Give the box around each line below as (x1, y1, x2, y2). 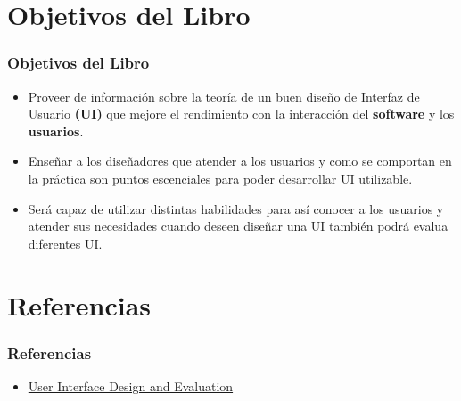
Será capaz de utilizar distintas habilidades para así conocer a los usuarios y (28, 199, 444, 217)
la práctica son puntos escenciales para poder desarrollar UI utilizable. (28, 168, 413, 187)
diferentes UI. (28, 233, 103, 252)
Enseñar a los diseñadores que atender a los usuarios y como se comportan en (28, 151, 452, 170)
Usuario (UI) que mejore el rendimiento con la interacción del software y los (28, 104, 455, 123)
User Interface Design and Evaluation (28, 376, 234, 395)
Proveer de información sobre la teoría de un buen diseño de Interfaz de (28, 86, 420, 105)
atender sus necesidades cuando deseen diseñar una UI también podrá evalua (28, 217, 449, 235)
